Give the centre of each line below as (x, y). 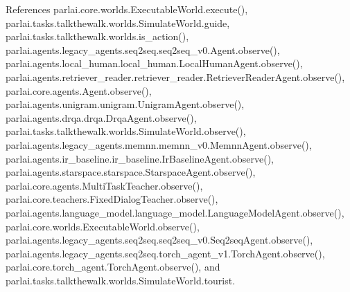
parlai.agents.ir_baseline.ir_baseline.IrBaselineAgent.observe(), (140, 158)
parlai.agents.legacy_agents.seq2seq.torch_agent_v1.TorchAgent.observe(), (165, 253)
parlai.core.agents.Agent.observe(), (79, 90)
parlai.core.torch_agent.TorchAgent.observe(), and (113, 267)
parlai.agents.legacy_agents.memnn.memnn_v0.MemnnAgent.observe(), (159, 144)
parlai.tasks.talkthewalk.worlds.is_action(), (97, 36)
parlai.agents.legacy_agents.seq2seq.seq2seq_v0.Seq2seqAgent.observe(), (159, 240)
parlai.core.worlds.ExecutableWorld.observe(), (103, 226)
